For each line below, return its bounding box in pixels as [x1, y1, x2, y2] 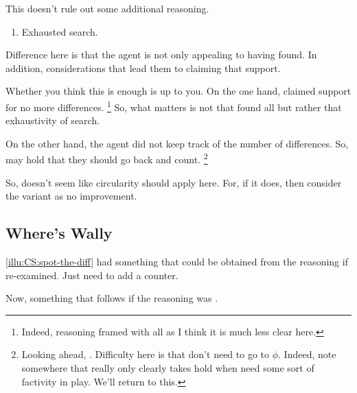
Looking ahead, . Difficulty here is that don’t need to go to [21, 347, 270, 361]
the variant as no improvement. [5, 189, 137, 203]
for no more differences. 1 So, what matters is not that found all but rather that [5, 97, 342, 114]
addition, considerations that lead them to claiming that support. [5, 60, 281, 75]
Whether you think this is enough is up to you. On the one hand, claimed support [5, 84, 352, 98]
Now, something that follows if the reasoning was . [5, 291, 218, 305]
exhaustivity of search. [5, 113, 100, 128]
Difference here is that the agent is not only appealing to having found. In [5, 47, 317, 62]
